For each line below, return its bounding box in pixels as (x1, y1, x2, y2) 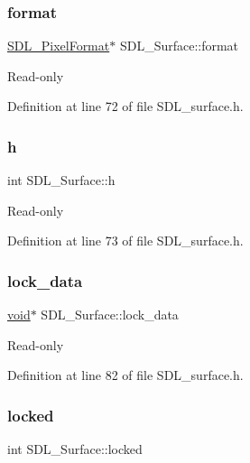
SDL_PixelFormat (7, 36, 110, 55)
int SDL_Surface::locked (7, 440, 143, 458)
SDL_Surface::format (119, 36, 239, 55)
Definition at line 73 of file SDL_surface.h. (7, 231, 244, 250)
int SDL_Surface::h (7, 171, 116, 190)
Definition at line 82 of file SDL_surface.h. (7, 366, 244, 384)
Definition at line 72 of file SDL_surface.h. (7, 97, 244, 116)
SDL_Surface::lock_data (41, 305, 179, 324)
